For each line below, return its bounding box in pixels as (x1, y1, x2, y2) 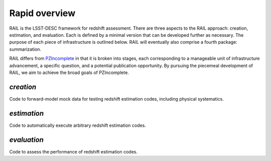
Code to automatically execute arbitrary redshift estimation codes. (9, 122, 147, 128)
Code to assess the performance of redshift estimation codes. (9, 148, 138, 154)
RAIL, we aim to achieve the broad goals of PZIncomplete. (9, 69, 129, 75)
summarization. (9, 46, 42, 52)
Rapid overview (9, 8, 75, 19)
